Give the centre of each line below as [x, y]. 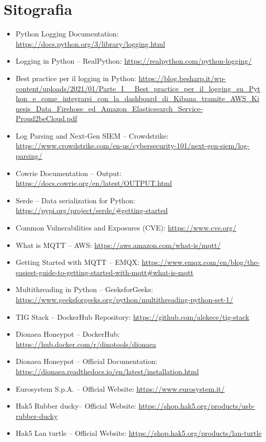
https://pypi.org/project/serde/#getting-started [92, 210]
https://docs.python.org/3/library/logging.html [90, 43]
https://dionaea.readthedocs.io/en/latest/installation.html [107, 371]
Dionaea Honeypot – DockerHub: [68, 334]
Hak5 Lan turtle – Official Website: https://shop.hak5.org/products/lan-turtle [139, 433]
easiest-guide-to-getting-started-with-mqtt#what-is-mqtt [105, 272]
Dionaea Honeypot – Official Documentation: [86, 361]
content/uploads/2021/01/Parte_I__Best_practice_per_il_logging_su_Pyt [138, 88]
